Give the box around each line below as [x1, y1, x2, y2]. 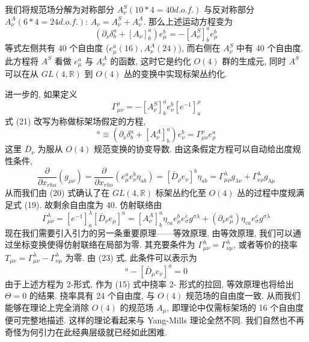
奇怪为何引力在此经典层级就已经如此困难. [5, 325, 167, 338]
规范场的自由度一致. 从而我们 [185, 289, 301, 302]
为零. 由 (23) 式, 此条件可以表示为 [65, 251, 197, 263]
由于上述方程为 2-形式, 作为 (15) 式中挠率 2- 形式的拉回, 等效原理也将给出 [5, 277, 294, 290]
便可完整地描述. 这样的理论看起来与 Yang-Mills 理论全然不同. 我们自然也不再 [5, 314, 305, 326]
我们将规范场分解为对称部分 [5, 3, 114, 15]
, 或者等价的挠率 [233, 238, 298, 251]
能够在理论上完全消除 [5, 301, 89, 313]
